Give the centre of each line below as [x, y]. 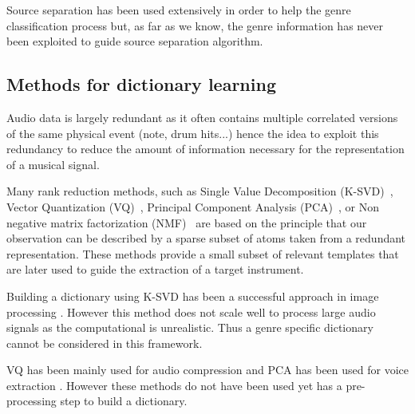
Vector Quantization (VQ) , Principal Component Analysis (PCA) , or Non [193, 206]
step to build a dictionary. [124, 401]
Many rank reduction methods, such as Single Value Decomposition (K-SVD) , [200, 191]
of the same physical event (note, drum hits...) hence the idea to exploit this [193, 133]
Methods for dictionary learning [141, 84]
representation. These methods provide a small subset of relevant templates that [203, 253]
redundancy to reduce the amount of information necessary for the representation [206, 149]
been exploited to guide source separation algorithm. [135, 41]
